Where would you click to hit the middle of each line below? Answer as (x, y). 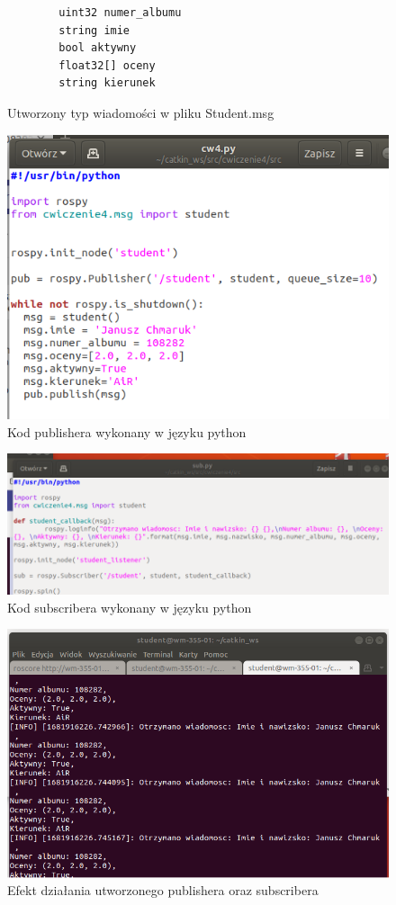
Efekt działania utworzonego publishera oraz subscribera (163, 890)
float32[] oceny (107, 65)
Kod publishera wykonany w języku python (127, 431)
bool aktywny (98, 48)
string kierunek (107, 83)
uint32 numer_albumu (120, 13)
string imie (94, 30)
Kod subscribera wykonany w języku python (130, 607)
